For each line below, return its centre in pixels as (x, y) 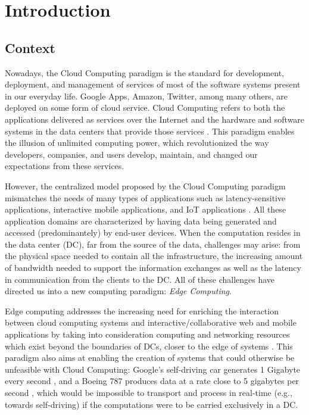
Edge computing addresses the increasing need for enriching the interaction (142, 311)
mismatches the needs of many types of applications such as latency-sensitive (145, 197)
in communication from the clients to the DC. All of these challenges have (140, 279)
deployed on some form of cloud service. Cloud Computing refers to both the (145, 107)
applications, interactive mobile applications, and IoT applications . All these (146, 209)
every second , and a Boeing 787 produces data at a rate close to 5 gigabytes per (152, 381)
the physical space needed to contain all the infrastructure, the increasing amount (154, 256)
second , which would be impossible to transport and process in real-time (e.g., (149, 393)
